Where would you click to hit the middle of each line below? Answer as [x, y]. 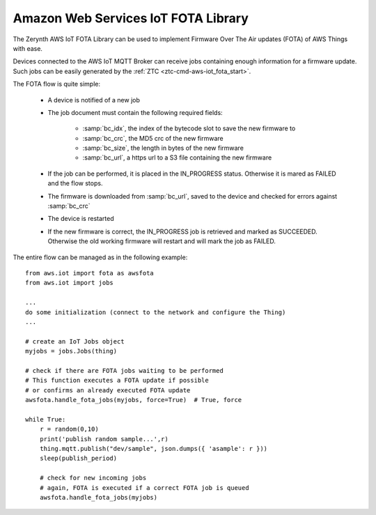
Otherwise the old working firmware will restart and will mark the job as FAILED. [162, 241]
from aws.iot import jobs [70, 283]
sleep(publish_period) [78, 459]
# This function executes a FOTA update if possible [117, 381]
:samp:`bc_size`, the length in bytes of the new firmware [163, 148]
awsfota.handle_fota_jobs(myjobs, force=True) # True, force [134, 400]
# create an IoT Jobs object [75, 341]
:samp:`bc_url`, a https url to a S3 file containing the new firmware [177, 157]
